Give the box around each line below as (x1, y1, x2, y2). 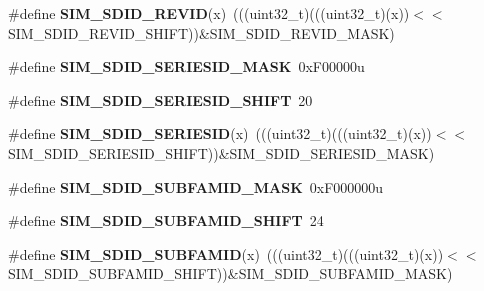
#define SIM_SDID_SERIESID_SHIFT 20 (8, 89, 313, 110)
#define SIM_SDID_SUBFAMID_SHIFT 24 (8, 210, 324, 231)
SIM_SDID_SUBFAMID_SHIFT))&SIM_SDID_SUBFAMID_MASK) (8, 263, 453, 284)
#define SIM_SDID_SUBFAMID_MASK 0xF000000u (8, 176, 384, 197)
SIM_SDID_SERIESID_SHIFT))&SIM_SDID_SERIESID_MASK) (8, 142, 435, 163)
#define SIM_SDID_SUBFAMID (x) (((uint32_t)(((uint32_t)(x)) (8, 243, 444, 264)
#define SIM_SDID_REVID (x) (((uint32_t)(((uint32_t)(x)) (8, 3, 410, 23)
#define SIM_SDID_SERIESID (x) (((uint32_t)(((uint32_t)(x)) (8, 123, 432, 144)
